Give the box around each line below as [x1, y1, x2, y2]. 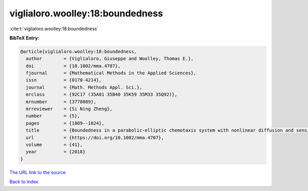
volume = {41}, [26, 142, 83, 147]
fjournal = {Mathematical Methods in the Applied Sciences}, [26, 70, 197, 76]
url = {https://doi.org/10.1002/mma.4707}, [26, 135, 164, 140]
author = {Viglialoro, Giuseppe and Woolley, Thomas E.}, [26, 56, 194, 61]
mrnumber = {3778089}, [26, 99, 97, 104]
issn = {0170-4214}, [26, 77, 102, 83]
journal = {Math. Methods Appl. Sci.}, [26, 84, 142, 90]
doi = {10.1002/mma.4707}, [26, 63, 121, 69]
